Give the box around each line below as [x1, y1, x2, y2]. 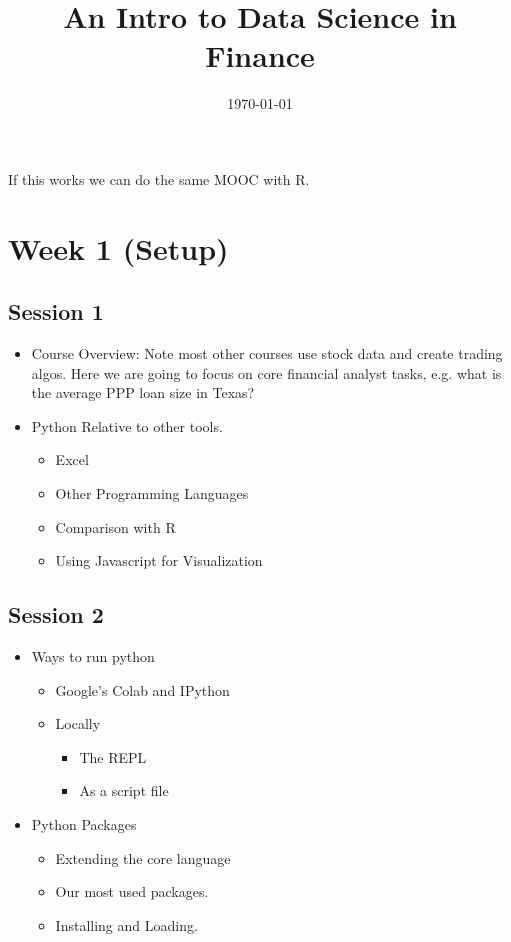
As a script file [79, 780, 169, 801]
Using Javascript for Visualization [55, 550, 263, 571]
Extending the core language [55, 847, 231, 868]
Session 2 [8, 599, 104, 630]
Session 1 [8, 296, 104, 327]
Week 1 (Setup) [8, 227, 229, 268]
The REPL [79, 746, 147, 767]
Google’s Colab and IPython [55, 679, 230, 700]
